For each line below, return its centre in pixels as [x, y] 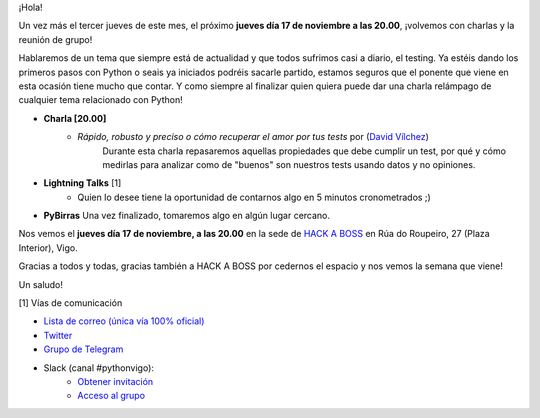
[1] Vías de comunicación [70, 303]
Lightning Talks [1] [82, 183]
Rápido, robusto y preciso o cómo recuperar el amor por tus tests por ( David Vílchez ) [253, 137]
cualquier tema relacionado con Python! [101, 100]
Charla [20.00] [75, 118]
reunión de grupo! [55, 39]
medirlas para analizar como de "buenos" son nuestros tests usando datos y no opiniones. [289, 164]
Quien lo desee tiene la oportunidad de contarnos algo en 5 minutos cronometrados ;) [254, 197]
